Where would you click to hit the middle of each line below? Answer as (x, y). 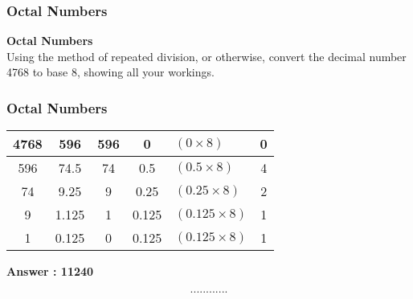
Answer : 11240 (50, 271)
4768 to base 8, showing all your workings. (110, 72)
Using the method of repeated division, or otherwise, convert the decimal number (206, 56)
